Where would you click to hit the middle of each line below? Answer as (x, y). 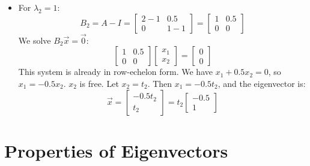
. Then (160, 83)
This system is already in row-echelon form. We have (115, 72)
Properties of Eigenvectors (116, 150)
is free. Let (99, 83)
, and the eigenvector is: (262, 83)
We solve (35, 40)
